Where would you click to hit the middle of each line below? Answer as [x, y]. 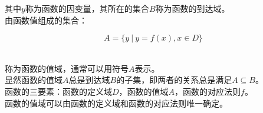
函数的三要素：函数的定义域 [58, 91]
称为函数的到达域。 [193, 8]
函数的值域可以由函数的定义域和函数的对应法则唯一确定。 [116, 103]
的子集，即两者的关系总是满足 [174, 80]
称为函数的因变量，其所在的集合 [87, 8]
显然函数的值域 [34, 80]
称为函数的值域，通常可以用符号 [67, 68]
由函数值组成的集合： [46, 20]
